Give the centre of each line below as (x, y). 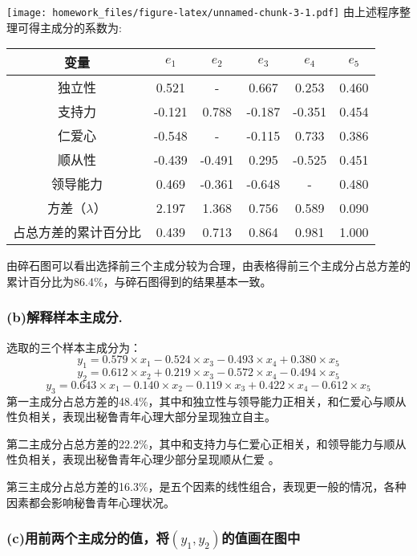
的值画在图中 (261, 538)
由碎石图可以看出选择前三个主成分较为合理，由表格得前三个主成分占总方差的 (208, 266)
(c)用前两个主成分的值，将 (88, 538)
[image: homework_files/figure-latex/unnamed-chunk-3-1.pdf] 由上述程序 (203, 11)
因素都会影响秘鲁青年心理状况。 (91, 502)
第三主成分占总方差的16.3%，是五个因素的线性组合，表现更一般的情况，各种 (206, 486)
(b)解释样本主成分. (65, 317)
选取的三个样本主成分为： (74, 347)
